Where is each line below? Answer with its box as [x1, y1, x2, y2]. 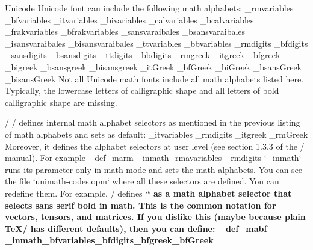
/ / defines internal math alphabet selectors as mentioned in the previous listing [5, 116, 300, 129]
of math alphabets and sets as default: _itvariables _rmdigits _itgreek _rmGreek [5, 127, 308, 140]
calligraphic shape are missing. [5, 96, 117, 108]
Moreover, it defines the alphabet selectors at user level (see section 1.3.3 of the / [5, 139, 305, 152]
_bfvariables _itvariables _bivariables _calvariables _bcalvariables [5, 13, 254, 26]
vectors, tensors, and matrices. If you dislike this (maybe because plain [5, 210, 306, 223]
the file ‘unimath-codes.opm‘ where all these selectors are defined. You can [5, 175, 279, 187]
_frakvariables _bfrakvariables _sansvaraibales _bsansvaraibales [5, 25, 246, 38]
